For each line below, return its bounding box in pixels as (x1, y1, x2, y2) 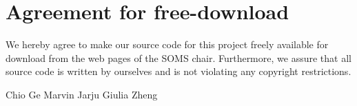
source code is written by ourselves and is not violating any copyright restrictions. (6, 64, 351, 78)
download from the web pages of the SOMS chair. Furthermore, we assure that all (6, 50, 351, 65)
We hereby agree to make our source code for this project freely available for (6, 37, 329, 52)
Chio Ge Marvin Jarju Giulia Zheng (6, 87, 158, 101)
